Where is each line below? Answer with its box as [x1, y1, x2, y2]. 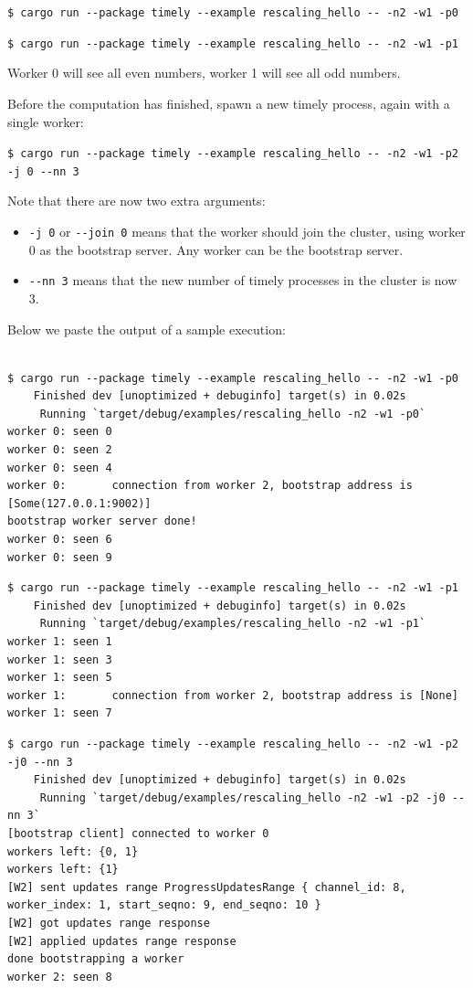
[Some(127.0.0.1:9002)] [7, 496, 152, 510]
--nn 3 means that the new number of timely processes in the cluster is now [28, 271, 457, 290]
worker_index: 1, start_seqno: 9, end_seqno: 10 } [7, 898, 321, 912]
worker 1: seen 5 [7, 671, 112, 685]
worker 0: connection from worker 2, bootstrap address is [7, 479, 413, 493]
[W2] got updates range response [7, 916, 210, 930]
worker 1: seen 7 [7, 706, 112, 720]
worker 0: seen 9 [7, 550, 112, 564]
